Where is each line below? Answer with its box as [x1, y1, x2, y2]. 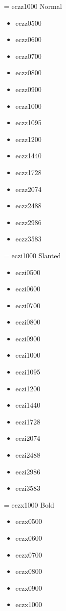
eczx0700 [15, 549, 42, 560]
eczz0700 [15, 50, 42, 61]
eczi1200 [15, 383, 41, 393]
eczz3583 [15, 234, 42, 244]
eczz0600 [15, 34, 42, 45]
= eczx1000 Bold [4, 499, 54, 510]
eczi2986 [15, 466, 41, 476]
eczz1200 [15, 134, 42, 144]
